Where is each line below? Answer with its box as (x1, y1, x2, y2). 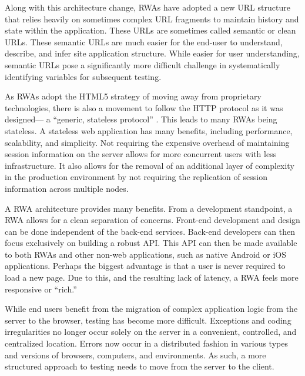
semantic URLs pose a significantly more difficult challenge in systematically (5, 58, 280, 71)
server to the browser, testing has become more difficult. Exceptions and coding (5, 314, 291, 326)
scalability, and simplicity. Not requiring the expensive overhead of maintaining (5, 136, 290, 148)
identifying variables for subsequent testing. (5, 70, 162, 82)
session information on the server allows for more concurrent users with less (5, 148, 277, 160)
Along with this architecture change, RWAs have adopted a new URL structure (5, 1, 290, 13)
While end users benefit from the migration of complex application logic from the (5, 302, 298, 315)
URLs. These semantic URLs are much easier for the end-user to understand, (5, 35, 283, 48)
